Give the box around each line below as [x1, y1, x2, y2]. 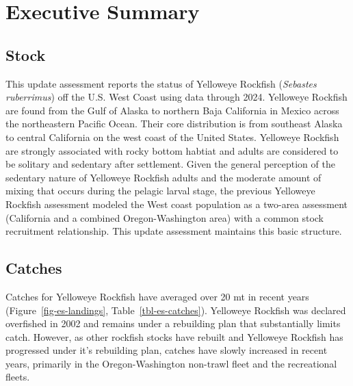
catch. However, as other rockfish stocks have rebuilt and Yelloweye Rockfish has [5, 329, 343, 344]
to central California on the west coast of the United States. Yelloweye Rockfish [5, 129, 339, 144]
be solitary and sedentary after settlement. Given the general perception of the [5, 157, 335, 171]
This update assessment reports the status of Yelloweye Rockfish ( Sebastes [5, 76, 317, 90]
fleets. [5, 370, 30, 384]
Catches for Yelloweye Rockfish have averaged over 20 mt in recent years [5, 289, 309, 303]
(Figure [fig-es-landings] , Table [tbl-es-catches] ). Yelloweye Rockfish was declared [5, 303, 346, 317]
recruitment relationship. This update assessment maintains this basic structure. [5, 224, 342, 238]
